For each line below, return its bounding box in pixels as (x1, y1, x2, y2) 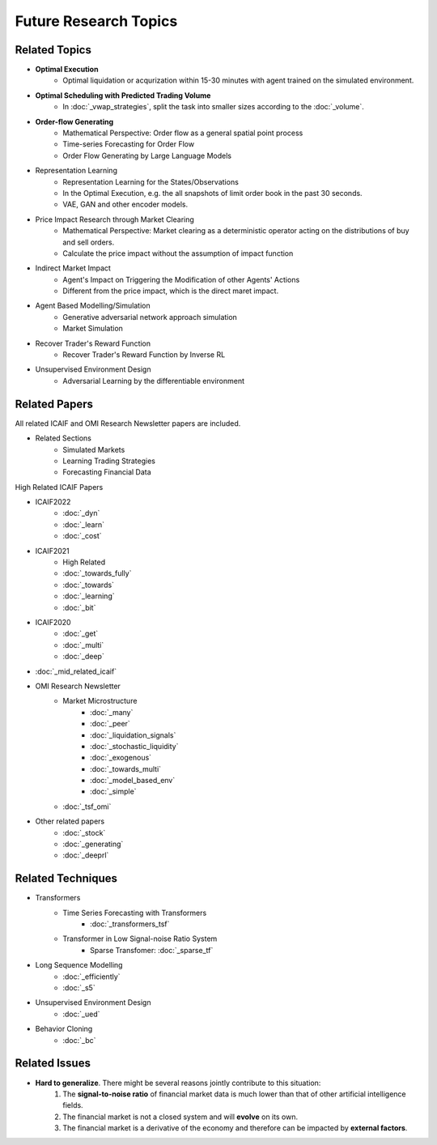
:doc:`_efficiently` (62, 972, 121, 981)
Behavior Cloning (35, 1024, 93, 1034)
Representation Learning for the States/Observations (62, 177, 239, 186)
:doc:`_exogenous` (90, 753, 152, 763)
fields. (62, 1100, 84, 1110)
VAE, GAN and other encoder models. (62, 199, 189, 210)
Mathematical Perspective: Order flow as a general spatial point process (62, 128, 303, 138)
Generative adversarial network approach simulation (62, 312, 238, 321)
